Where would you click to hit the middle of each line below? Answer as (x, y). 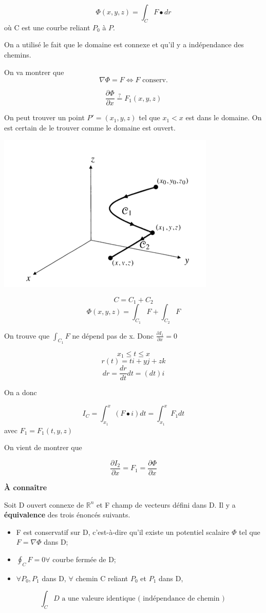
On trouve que (27, 335)
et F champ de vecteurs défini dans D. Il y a (166, 504)
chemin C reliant (102, 578)
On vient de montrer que (43, 447)
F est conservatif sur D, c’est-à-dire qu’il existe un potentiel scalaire (123, 532)
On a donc (21, 392)
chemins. (18, 54)
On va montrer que (34, 72)
